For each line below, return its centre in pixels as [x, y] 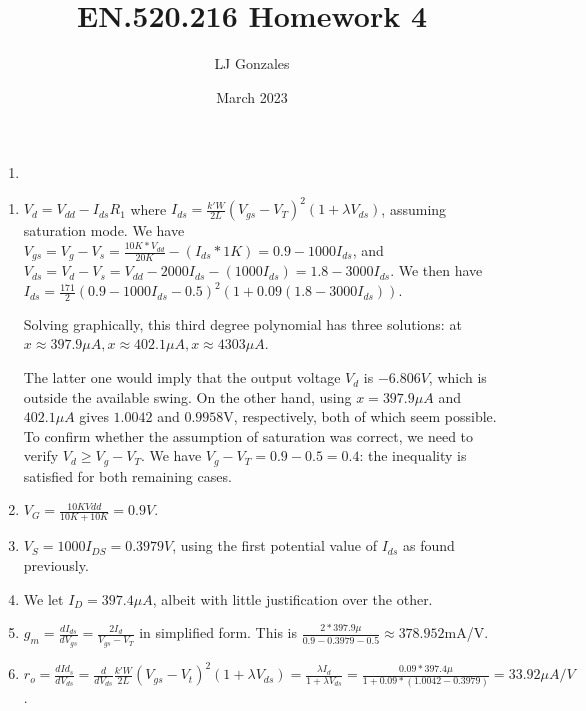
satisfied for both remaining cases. [127, 475]
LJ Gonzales [252, 63]
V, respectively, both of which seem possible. [360, 416]
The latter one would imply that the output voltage [182, 377]
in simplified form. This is [218, 632]
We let [43, 598]
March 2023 [252, 96]
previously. [56, 564]
